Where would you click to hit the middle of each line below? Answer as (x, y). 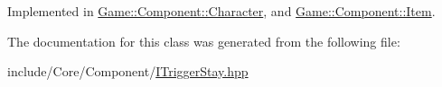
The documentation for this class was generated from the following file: (204, 41)
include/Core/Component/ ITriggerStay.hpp (128, 71)
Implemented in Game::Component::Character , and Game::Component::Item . (221, 11)
